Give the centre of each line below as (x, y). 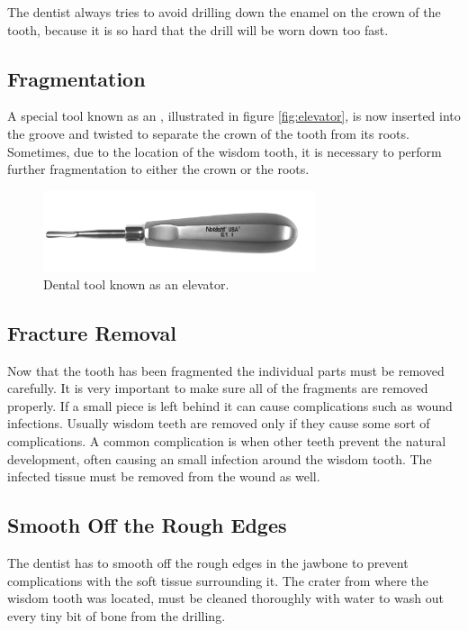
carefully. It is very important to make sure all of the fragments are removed (218, 388)
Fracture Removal (92, 332)
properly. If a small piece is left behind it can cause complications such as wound (230, 405)
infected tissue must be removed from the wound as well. (164, 476)
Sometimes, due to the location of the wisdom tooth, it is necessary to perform (225, 151)
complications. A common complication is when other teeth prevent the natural (227, 440)
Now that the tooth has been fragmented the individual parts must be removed (226, 370)
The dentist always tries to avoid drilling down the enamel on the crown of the (224, 12)
